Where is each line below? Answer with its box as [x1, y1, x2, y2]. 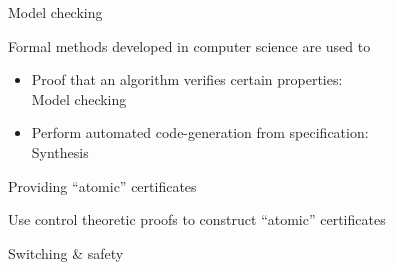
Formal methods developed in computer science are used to [8, 35, 371, 56]
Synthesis [31, 141, 89, 162]
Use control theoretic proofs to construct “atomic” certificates [8, 209, 386, 230]
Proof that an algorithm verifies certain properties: [31, 69, 343, 90]
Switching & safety [8, 242, 124, 263]
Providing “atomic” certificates [8, 175, 197, 196]
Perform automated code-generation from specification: [31, 122, 369, 143]
